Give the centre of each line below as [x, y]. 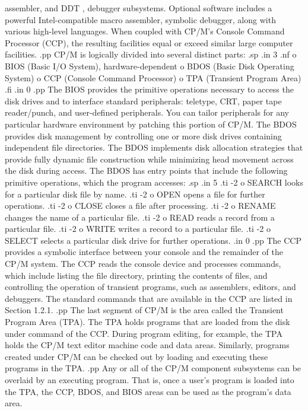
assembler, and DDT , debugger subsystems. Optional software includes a [139, 8]
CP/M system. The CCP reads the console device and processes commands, [143, 264]
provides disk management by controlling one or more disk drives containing [143, 136]
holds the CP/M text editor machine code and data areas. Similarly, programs [147, 345]
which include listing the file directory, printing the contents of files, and [136, 275]
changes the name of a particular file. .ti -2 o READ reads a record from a [140, 217]
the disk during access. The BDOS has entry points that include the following [146, 171]
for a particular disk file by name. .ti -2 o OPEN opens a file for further [135, 194]
